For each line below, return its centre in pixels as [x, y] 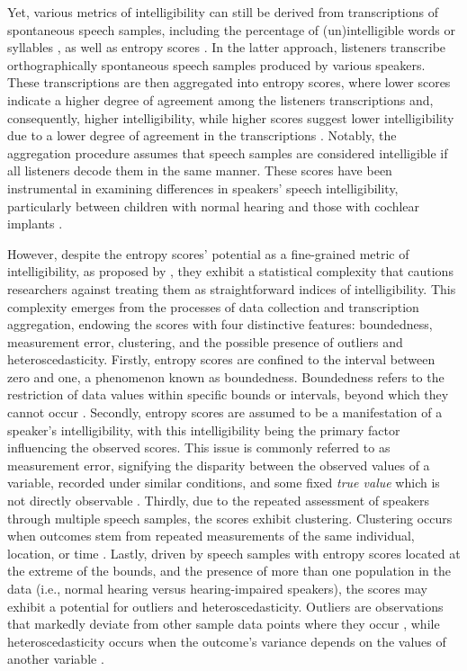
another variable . [56, 659]
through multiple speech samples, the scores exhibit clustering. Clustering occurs [230, 518]
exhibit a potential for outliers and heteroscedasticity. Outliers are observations [225, 606]
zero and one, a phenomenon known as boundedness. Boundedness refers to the [226, 376]
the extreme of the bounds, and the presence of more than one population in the [229, 571]
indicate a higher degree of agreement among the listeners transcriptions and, [220, 99]
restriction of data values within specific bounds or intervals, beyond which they [228, 394]
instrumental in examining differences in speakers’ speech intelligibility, [203, 188]
